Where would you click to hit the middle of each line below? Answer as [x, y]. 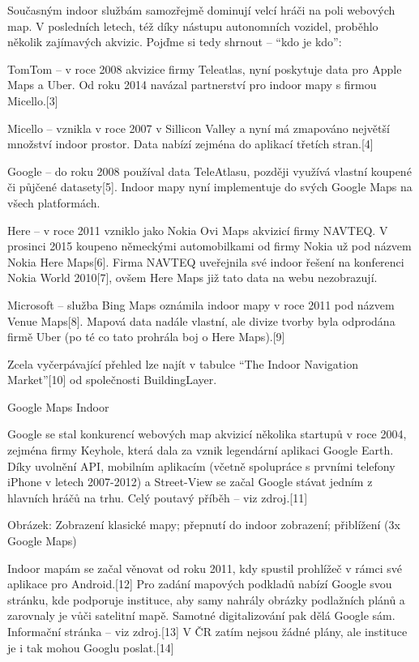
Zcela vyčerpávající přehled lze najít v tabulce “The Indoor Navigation [183, 363]
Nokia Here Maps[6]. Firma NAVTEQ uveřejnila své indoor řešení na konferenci [206, 261]
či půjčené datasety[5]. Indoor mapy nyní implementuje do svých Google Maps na [210, 187]
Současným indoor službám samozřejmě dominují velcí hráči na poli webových [201, 10]
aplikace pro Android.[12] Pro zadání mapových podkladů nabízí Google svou [200, 584]
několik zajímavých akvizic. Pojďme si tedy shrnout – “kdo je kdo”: [175, 42]
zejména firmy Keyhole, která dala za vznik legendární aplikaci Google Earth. [201, 450]
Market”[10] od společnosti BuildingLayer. [112, 380]
